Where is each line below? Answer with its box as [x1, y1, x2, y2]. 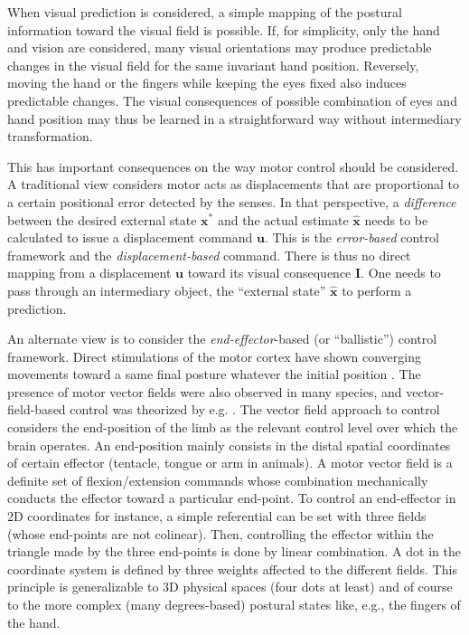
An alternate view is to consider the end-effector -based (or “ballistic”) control [7, 329, 437, 348]
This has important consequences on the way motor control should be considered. [7, 156, 459, 175]
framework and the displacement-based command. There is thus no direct [7, 245, 411, 264]
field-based [7, 400, 66, 419]
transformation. [7, 127, 93, 146]
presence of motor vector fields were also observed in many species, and [7, 382, 402, 401]
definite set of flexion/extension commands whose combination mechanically [7, 470, 428, 489]
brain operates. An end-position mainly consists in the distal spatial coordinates [7, 435, 451, 454]
